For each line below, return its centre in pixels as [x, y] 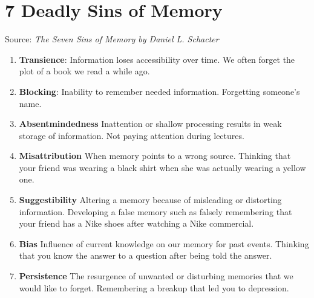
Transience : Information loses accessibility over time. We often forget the [157, 59]
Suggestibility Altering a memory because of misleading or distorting [150, 200]
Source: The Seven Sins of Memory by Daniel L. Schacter [112, 39]
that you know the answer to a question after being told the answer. [146, 255]
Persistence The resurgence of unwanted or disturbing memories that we [156, 276]
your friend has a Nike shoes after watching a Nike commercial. [136, 223]
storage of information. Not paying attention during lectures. [132, 135]
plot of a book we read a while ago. [84, 71]
